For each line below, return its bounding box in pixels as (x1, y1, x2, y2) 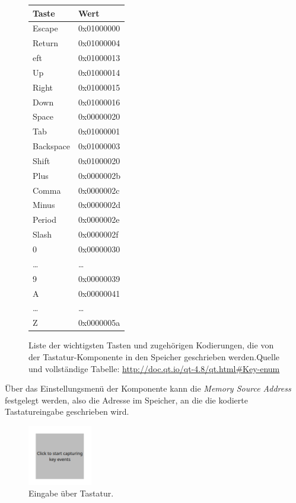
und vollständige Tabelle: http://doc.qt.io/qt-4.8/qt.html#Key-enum (28, 362, 280, 374)
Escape (33, 22, 58, 34)
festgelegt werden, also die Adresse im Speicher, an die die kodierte (5, 393, 248, 406)
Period (33, 213, 56, 226)
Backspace (33, 140, 70, 152)
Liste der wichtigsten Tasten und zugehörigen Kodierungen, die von (28, 339, 274, 351)
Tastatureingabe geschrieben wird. (5, 405, 129, 418)
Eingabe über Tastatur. (28, 487, 114, 499)
